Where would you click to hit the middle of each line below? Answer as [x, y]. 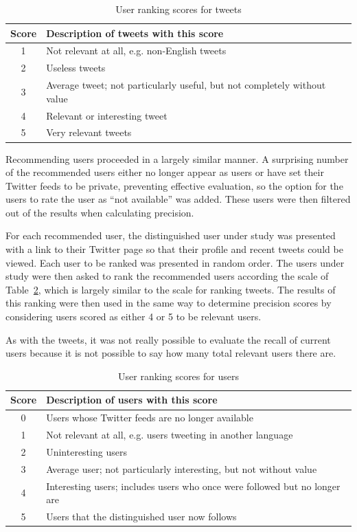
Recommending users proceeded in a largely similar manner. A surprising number [177, 158]
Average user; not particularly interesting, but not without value [182, 468]
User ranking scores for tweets [178, 9]
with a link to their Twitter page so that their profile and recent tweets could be [174, 249]
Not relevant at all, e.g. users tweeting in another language [170, 435]
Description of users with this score [132, 400]
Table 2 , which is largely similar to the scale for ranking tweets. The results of [171, 289]
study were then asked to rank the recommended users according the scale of [167, 276]
